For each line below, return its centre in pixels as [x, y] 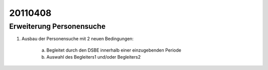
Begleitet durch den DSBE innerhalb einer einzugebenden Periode [114, 50]
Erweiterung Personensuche [58, 26]
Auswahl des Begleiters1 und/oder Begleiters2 [94, 57]
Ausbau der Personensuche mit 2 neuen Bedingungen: [78, 39]
